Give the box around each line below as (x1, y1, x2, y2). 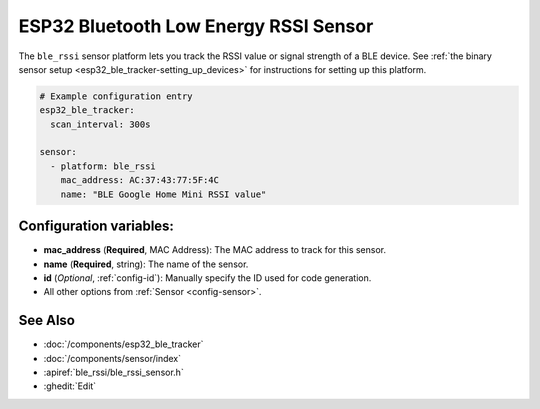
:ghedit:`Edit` (43, 380, 97, 392)
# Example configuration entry (39, 90, 194, 102)
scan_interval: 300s (50, 118, 151, 130)
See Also (18, 312, 75, 329)
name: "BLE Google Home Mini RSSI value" (60, 188, 267, 200)
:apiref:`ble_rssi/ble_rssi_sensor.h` (43, 366, 184, 379)
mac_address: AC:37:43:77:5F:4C (60, 175, 220, 186)
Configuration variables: (18, 218, 175, 235)
